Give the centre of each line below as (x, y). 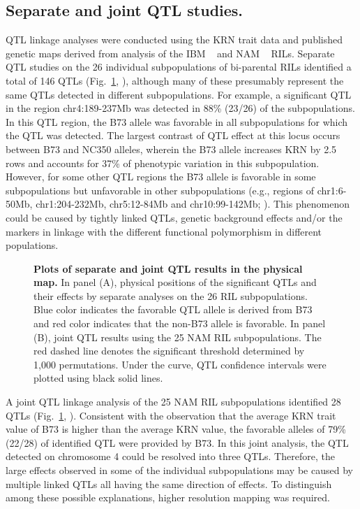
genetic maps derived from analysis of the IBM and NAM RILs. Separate (170, 53)
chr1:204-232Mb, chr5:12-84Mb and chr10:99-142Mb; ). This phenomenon (193, 204)
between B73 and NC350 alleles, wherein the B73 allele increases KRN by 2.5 (171, 149)
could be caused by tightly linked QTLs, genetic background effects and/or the (174, 217)
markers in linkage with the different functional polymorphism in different (164, 231)
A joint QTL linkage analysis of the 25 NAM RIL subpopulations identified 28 (173, 402)
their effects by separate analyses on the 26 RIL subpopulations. (171, 295)
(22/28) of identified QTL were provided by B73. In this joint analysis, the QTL (177, 442)
